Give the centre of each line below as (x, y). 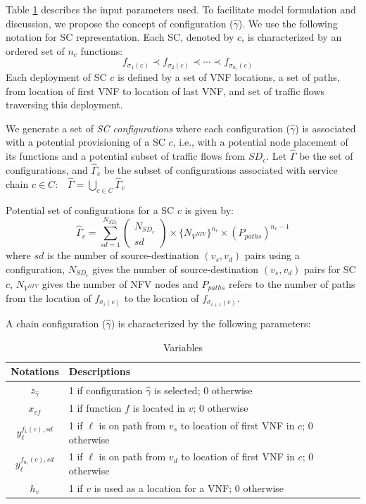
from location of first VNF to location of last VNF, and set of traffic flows (165, 90)
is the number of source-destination (123, 255)
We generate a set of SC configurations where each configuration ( (148, 128)
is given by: (209, 209)
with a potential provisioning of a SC (86, 142)
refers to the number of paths (292, 283)
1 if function (95, 408)
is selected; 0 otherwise (203, 390)
